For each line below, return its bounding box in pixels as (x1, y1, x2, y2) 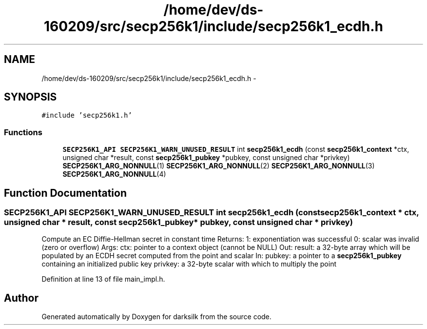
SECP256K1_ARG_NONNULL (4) (62, 170, 166, 179)
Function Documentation (4, 186, 127, 199)
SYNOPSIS (4, 91, 57, 103)
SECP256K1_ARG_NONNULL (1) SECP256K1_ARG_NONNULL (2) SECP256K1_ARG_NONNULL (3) (62, 162, 375, 170)
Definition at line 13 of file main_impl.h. (41, 275, 165, 284)
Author (4, 291, 39, 304)
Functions (4, 127, 42, 137)
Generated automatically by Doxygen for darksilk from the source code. (41, 312, 272, 321)
